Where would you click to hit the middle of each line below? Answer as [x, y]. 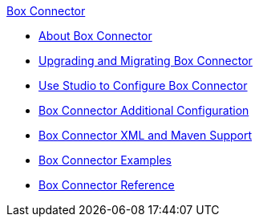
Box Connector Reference [107, 185]
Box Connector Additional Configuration [144, 110]
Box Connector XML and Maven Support [146, 135]
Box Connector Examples [105, 160]
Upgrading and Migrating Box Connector [146, 61]
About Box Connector [95, 36]
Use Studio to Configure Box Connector [143, 85]
